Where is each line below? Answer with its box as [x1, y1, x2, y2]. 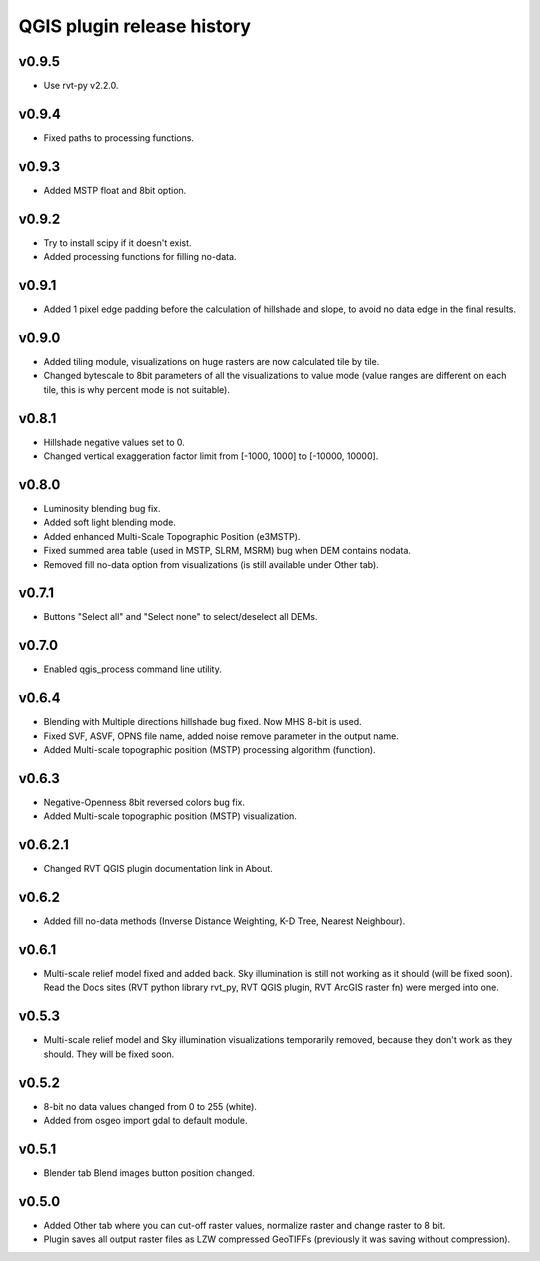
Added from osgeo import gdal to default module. [43, 1115, 248, 1127]
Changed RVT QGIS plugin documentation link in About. [43, 863, 274, 875]
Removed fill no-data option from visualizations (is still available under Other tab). [43, 558, 379, 570]
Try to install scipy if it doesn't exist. [43, 236, 192, 249]
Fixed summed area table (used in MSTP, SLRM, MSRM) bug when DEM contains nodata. [43, 545, 412, 557]
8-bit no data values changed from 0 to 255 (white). [43, 1100, 257, 1112]
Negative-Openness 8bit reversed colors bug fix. [43, 796, 245, 808]
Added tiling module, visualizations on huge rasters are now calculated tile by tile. [43, 355, 380, 367]
